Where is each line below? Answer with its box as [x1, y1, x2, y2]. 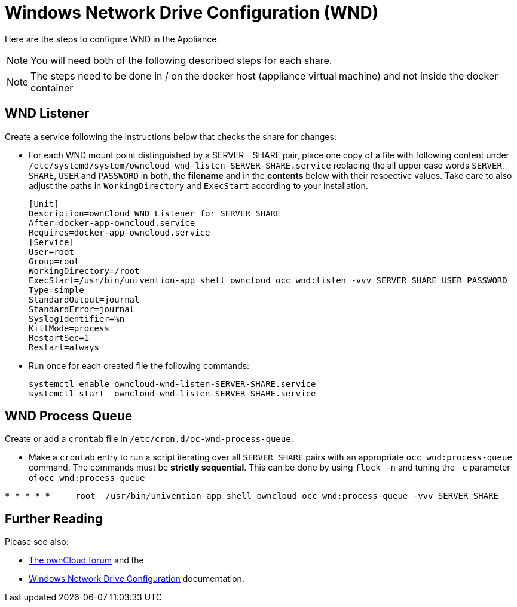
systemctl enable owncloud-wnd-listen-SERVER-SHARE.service [29, 379, 316, 389]
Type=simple [29, 285, 84, 295]
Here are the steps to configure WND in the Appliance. [5, 33, 219, 44]
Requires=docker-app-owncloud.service [29, 227, 210, 237]
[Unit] [29, 199, 59, 209]
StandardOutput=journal [29, 294, 140, 304]
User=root [29, 246, 74, 257]
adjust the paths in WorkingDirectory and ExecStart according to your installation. [29, 180, 368, 191]
